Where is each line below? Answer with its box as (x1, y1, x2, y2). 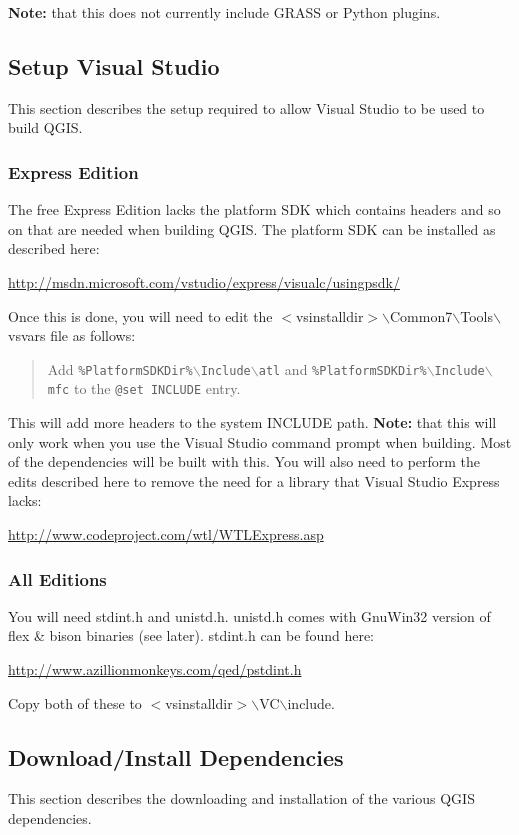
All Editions (8, 566, 107, 591)
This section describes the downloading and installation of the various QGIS (8, 788, 475, 809)
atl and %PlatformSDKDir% (258, 358, 427, 379)
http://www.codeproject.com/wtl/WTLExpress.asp (8, 524, 324, 545)
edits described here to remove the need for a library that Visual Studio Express (8, 470, 500, 491)
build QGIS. (8, 117, 83, 138)
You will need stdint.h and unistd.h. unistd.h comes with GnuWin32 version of (8, 605, 491, 626)
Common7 (390, 305, 453, 326)
